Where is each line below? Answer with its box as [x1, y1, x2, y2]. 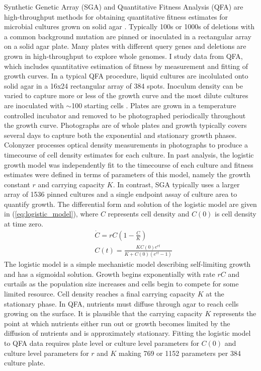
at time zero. [4, 218, 43, 229]
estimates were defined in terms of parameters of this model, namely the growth [4, 169, 250, 180]
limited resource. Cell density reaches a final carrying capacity [4, 288, 195, 299]
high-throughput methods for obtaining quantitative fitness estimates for [4, 11, 228, 22]
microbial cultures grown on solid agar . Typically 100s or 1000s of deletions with [4, 21, 254, 32]
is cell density [215, 208, 256, 219]
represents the [213, 308, 256, 319]
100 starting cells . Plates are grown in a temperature [71, 100, 236, 110]
